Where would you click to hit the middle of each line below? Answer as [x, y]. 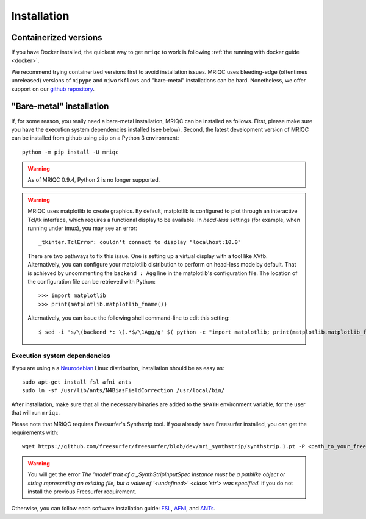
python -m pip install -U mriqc [70, 152]
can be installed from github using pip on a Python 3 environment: [95, 138]
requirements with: [35, 432]
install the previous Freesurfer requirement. [82, 492]
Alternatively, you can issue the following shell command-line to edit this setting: [129, 318]
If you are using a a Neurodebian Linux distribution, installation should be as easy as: [118, 368]
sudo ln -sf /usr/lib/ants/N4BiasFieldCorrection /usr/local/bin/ [124, 391]
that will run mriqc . [36, 413]
